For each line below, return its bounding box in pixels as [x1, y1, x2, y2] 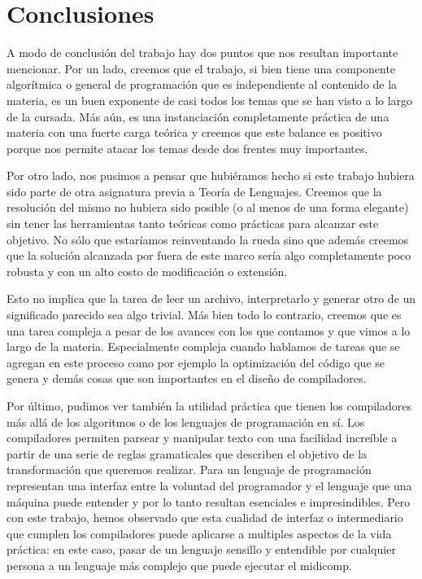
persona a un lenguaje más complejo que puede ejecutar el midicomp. [7, 556, 352, 573]
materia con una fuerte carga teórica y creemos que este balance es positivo [7, 124, 382, 141]
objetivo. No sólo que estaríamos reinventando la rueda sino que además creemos [7, 230, 409, 248]
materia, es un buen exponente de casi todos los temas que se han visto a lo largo [7, 91, 413, 108]
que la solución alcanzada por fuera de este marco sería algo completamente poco [7, 247, 411, 264]
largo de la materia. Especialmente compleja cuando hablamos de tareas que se [7, 338, 400, 355]
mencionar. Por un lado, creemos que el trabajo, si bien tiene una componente [7, 59, 396, 77]
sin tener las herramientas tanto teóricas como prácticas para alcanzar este [7, 215, 379, 232]
